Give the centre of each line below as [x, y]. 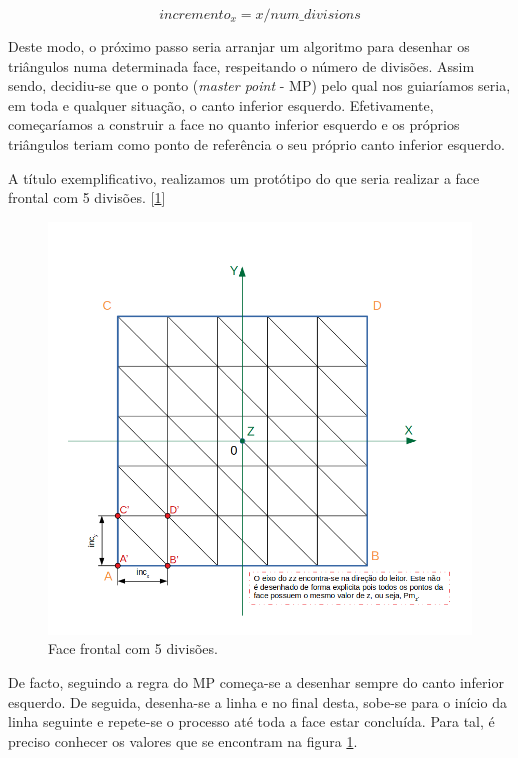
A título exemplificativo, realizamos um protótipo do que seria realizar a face [244, 177]
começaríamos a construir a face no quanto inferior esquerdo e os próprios [234, 124]
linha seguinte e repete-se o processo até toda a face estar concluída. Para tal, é [251, 721]
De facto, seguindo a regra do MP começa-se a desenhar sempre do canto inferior [256, 682]
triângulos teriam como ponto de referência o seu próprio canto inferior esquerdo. [256, 143]
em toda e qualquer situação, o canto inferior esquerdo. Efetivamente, [221, 104]
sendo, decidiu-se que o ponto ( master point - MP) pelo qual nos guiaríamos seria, [259, 85]
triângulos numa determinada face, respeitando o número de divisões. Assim [241, 65]
